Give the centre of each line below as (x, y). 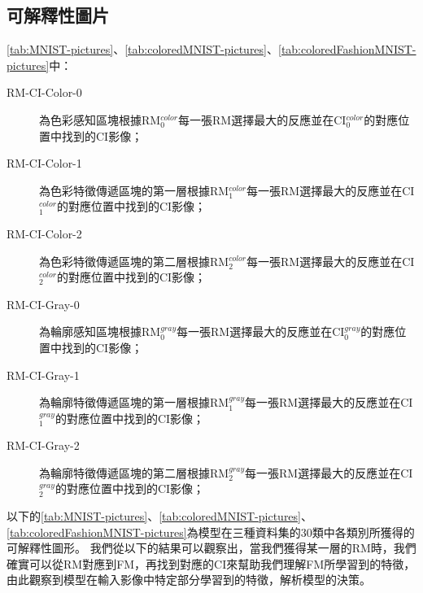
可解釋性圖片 (58, 15)
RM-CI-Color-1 (44, 163)
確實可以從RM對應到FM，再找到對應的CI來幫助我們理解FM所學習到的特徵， (211, 563)
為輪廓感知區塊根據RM (100, 331)
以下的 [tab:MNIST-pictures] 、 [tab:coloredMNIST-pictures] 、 (159, 516)
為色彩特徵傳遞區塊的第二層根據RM (134, 261)
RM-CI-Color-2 (44, 233)
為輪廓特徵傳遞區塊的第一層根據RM (134, 402)
